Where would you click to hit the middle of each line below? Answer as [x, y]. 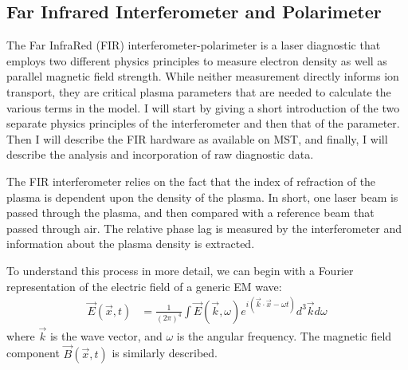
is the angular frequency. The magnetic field [284, 335]
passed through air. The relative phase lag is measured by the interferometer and [204, 228]
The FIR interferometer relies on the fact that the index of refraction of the [191, 181]
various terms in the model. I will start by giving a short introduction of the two [203, 107]
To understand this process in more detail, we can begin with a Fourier [180, 270]
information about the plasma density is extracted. [131, 244]
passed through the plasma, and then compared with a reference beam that [190, 213]
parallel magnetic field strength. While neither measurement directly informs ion [203, 76]
